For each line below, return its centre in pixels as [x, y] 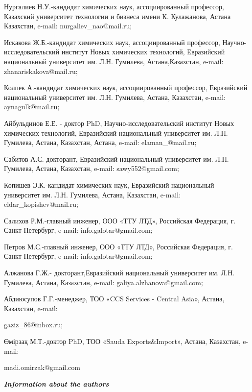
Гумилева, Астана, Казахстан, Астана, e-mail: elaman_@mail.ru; [100, 142]
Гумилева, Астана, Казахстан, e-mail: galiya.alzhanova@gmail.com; [103, 282]
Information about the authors [57, 383]
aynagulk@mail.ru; [32, 107]
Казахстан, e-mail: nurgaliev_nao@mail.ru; [68, 26]
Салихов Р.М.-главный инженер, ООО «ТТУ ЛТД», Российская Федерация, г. [120, 220]
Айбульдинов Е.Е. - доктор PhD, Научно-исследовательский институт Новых [119, 123]
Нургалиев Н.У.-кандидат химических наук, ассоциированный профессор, [114, 6]
